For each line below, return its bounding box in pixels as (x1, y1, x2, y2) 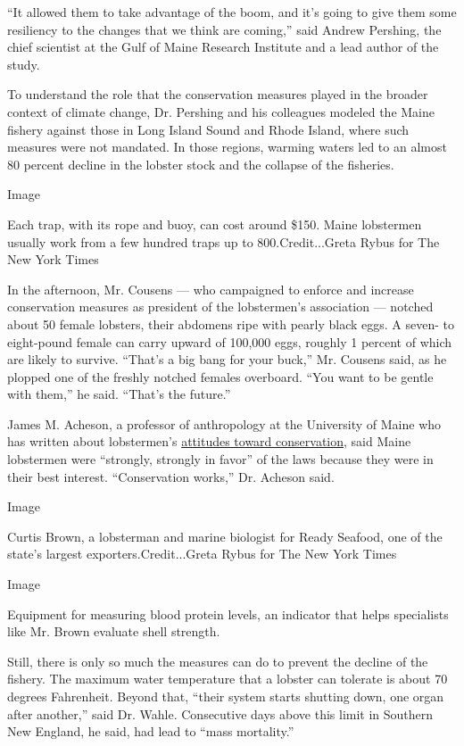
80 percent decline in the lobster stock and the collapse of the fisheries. (7, 154, 394, 173)
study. (7, 54, 40, 73)
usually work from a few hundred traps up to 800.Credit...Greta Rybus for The (7, 232, 440, 251)
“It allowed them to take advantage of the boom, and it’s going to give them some (7, 3, 457, 21)
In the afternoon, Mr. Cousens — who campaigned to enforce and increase (7, 279, 414, 298)
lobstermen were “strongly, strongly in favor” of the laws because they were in (7, 450, 434, 468)
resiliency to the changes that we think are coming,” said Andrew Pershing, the (7, 20, 442, 38)
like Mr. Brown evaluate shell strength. (7, 622, 220, 641)
